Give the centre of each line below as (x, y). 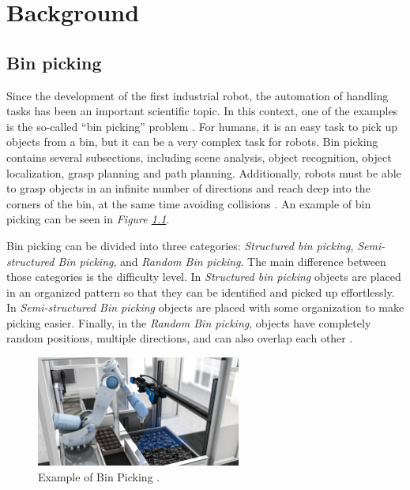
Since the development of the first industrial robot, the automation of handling (197, 95)
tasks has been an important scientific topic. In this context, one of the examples (202, 111)
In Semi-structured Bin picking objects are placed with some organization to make (205, 307)
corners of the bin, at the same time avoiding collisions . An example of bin (189, 203)
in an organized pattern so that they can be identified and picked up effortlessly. (201, 292)
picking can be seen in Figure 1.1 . (88, 219)
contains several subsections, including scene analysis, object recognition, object (199, 157)
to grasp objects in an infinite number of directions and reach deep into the (188, 188)
